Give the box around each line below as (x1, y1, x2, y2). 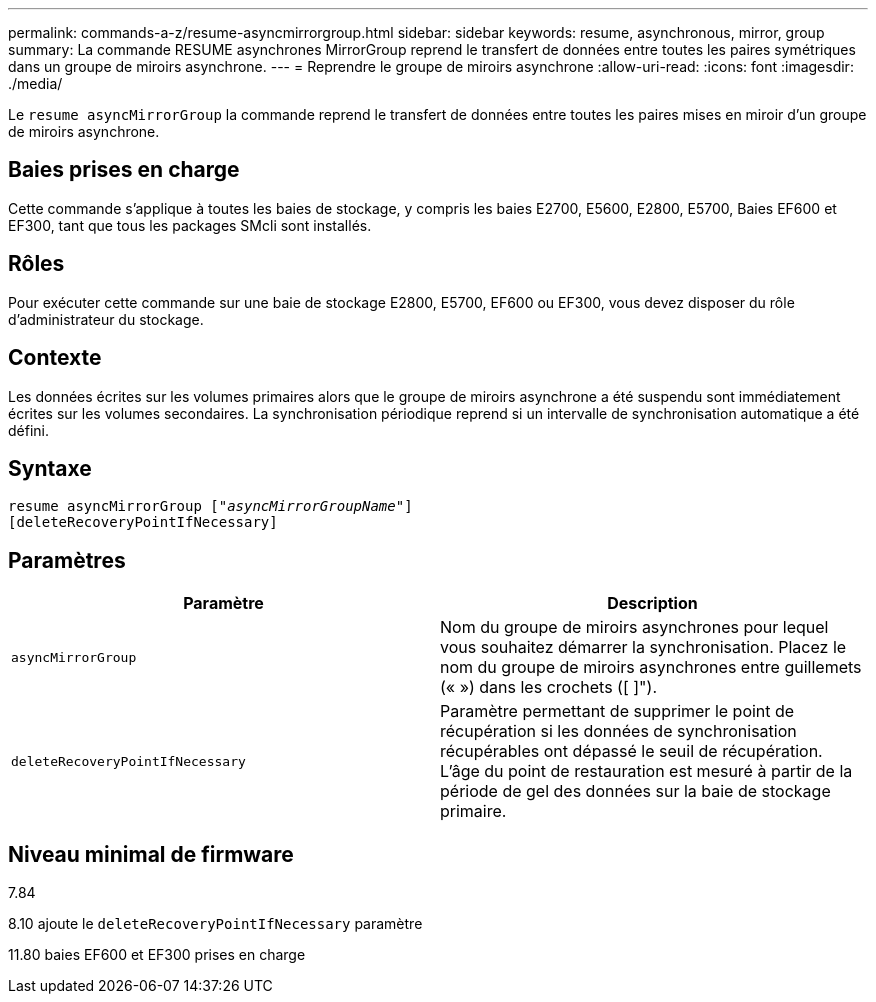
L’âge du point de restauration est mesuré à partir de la (440, 761, 853, 782)
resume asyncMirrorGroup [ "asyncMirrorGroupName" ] (8, 498, 413, 515)
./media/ (8, 75, 63, 92)
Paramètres (8, 547, 126, 573)
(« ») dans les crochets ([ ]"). (440, 677, 657, 698)
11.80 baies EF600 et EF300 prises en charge (8, 946, 306, 964)
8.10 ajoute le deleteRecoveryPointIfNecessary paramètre (8, 915, 423, 933)
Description (607, 593, 698, 614)
